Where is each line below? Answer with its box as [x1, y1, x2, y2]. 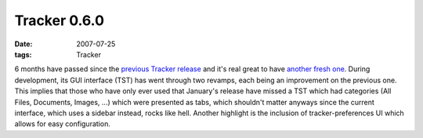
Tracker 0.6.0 [14, 12, 105, 29]
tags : [14, 49, 32, 59]
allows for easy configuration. [14, 119, 111, 129]
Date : [14, 39, 33, 49]
